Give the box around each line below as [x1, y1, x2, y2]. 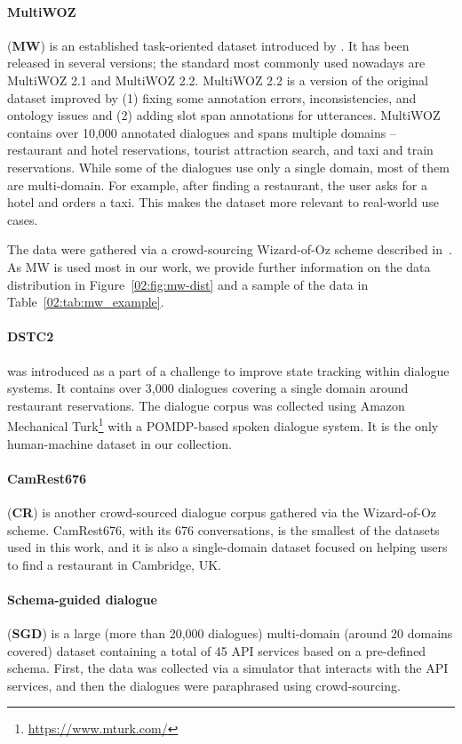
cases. [7, 210, 38, 228]
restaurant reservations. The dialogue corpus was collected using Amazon [7, 396, 405, 414]
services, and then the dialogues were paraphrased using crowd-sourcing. [7, 676, 401, 694]
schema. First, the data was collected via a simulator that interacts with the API [7, 659, 449, 677]
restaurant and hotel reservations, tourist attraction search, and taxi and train [7, 140, 434, 159]
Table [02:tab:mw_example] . [7, 292, 164, 311]
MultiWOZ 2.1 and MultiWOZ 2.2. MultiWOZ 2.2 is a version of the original [7, 70, 428, 89]
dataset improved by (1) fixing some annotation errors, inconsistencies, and [7, 88, 417, 107]
